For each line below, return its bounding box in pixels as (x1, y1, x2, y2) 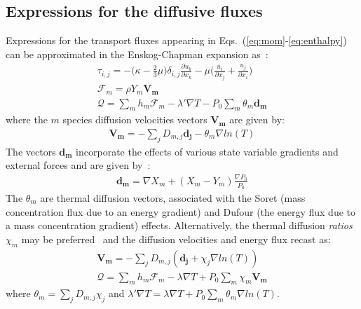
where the (6, 112, 48, 127)
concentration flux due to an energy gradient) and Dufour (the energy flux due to (6, 204, 355, 219)
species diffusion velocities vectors (62, 112, 207, 127)
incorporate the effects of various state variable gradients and (76, 144, 339, 158)
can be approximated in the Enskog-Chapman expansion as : (6, 46, 268, 61)
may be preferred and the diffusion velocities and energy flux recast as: (21, 231, 331, 246)
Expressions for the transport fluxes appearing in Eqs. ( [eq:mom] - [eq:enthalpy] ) (6, 33, 347, 48)
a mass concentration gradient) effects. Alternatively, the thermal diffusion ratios (6, 218, 353, 233)
